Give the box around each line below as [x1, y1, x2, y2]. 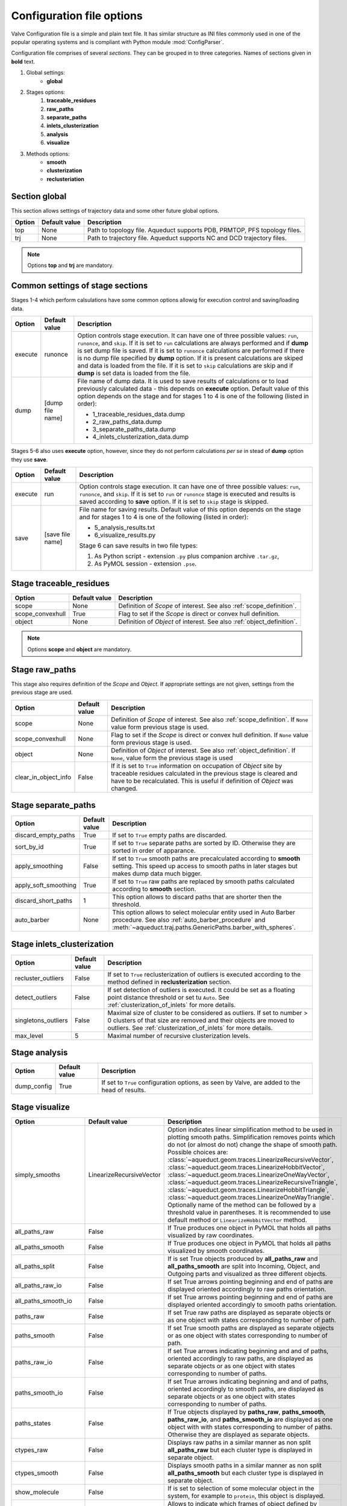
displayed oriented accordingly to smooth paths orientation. [167, 1300, 337, 1308]
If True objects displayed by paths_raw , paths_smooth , [167, 1407, 326, 1416]
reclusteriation [46, 175, 84, 183]
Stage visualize [11, 1102, 70, 1112]
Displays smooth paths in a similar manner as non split [167, 1461, 322, 1469]
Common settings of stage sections [11, 281, 148, 291]
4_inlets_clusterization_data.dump [92, 433, 189, 441]
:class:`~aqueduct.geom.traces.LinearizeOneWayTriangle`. [167, 1193, 334, 1201]
